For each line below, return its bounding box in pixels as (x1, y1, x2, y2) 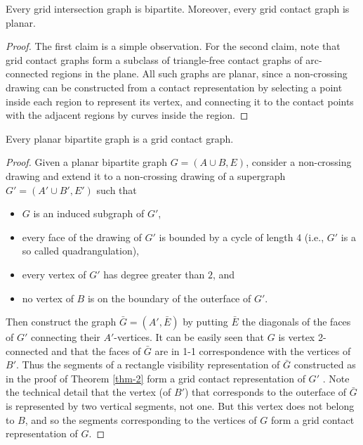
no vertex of (22, 290, 74, 305)
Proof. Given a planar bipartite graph (6, 155, 168, 169)
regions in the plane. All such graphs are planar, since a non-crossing (51, 66, 348, 81)
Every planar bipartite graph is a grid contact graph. (6, 131, 234, 146)
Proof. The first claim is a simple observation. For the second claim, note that (6, 39, 341, 53)
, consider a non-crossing (246, 155, 352, 169)
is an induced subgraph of (33, 206, 145, 221)
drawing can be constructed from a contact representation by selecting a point (6, 79, 343, 94)
